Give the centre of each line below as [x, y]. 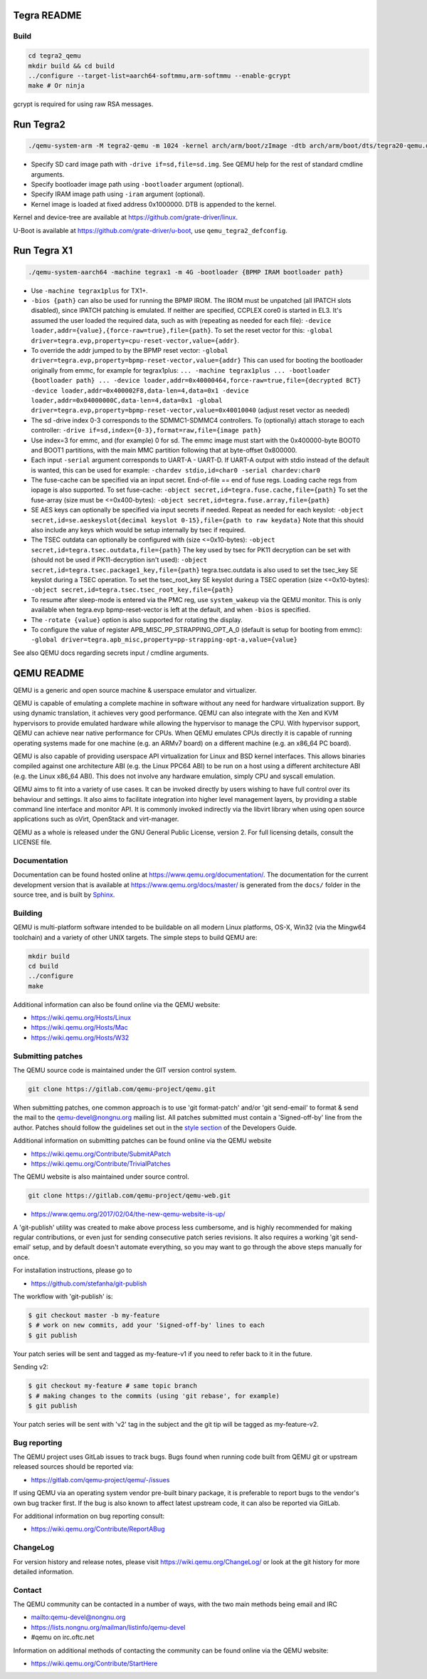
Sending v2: [31, 1367]
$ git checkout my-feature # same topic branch [112, 1386]
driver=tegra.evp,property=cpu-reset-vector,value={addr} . [135, 340]
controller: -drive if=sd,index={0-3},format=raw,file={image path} [146, 430]
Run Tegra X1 [43, 250]
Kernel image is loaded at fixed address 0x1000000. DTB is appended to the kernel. [154, 204]
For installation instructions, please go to [73, 1270]
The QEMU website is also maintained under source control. [101, 1177]
